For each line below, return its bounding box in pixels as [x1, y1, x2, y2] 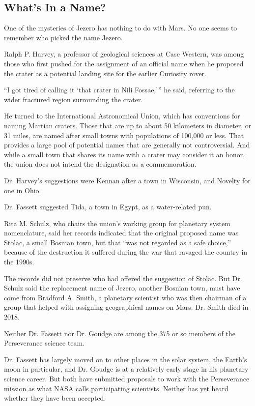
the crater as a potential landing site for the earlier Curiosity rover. [4, 68, 206, 78]
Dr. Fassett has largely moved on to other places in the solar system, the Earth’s [4, 354, 247, 364]
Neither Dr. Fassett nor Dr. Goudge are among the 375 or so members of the [4, 328, 236, 338]
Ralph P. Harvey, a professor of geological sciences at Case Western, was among [4, 49, 244, 59]
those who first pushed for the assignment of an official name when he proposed [4, 58, 244, 68]
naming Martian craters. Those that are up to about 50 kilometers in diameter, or [4, 120, 252, 130]
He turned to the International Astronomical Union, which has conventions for [4, 111, 240, 121]
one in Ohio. [4, 185, 41, 195]
